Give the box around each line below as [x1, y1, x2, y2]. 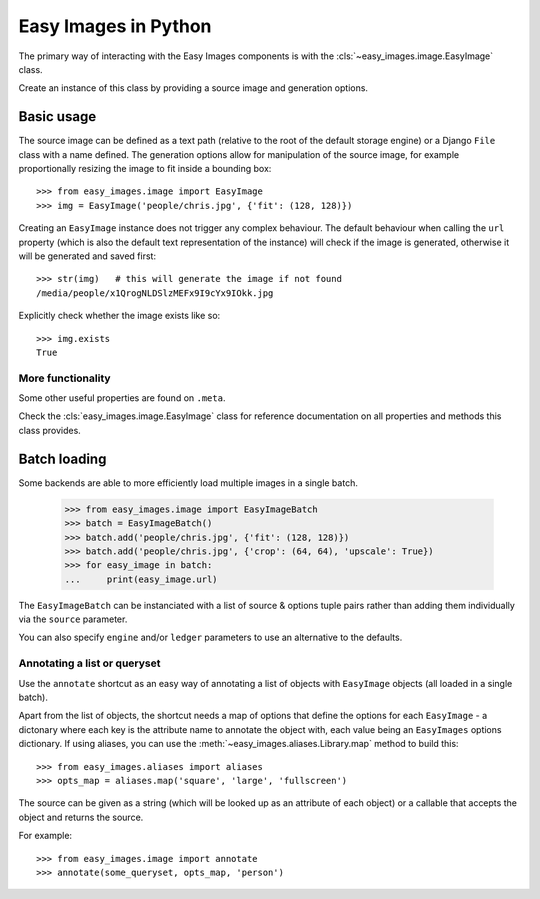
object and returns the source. [18, 811, 144, 823]
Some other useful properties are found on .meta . [18, 392, 226, 404]
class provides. [18, 424, 82, 436]
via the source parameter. [18, 613, 128, 625]
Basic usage [18, 108, 97, 125]
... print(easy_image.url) [64, 573, 219, 585]
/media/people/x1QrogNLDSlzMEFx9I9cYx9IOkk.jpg [36, 287, 274, 299]
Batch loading [18, 450, 107, 467]
